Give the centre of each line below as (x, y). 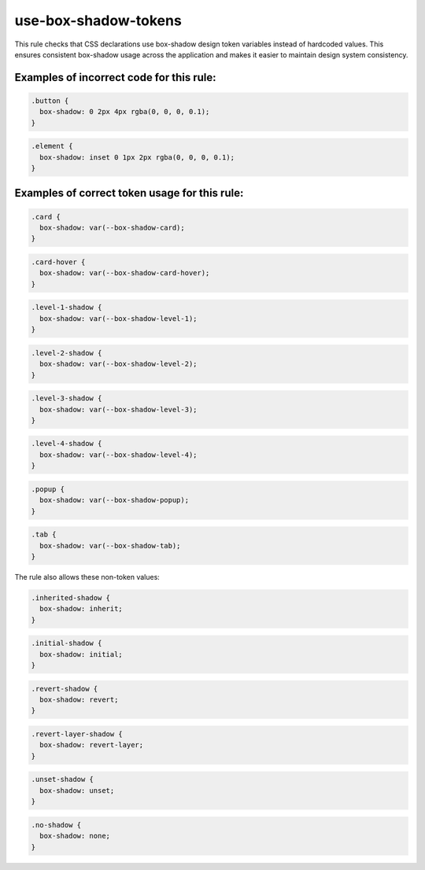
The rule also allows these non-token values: (87, 577)
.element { (52, 146)
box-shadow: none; (75, 836)
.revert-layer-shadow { (77, 734)
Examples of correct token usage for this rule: (129, 193)
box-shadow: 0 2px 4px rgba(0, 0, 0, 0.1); (125, 112)
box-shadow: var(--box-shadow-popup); (114, 500)
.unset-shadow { (63, 780)
